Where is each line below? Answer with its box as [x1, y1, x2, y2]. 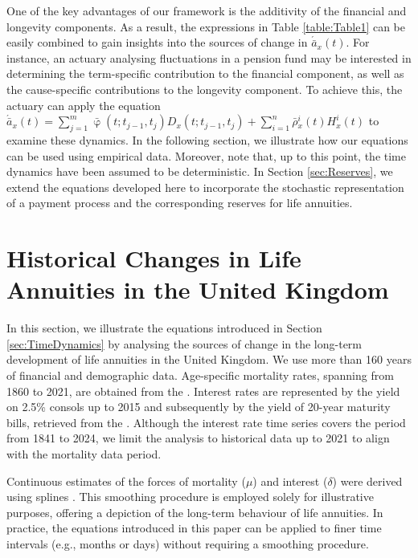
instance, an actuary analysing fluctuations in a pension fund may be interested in [6, 49, 412, 66]
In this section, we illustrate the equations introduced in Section [6, 320, 322, 336]
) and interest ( [252, 472, 328, 489]
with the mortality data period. [6, 445, 162, 462]
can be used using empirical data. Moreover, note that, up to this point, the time [6, 147, 406, 164]
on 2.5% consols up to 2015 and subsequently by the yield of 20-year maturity [6, 398, 391, 415]
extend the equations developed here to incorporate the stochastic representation [6, 178, 404, 195]
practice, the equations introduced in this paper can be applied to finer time [6, 519, 382, 536]
